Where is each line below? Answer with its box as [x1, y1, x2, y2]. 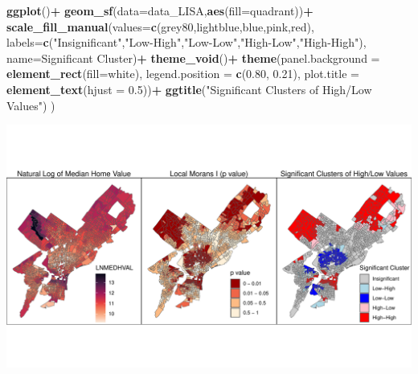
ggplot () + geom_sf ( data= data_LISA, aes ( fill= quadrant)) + [6, 2, 313, 18]
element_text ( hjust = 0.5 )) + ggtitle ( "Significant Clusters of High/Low [6, 80, 372, 97]
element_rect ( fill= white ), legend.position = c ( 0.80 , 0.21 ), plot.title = [6, 65, 359, 82]
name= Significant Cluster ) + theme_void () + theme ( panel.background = [6, 49, 380, 66]
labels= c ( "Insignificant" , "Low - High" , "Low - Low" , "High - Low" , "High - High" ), [6, 34, 367, 51]
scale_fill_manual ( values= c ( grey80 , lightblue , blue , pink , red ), [6, 18, 314, 35]
